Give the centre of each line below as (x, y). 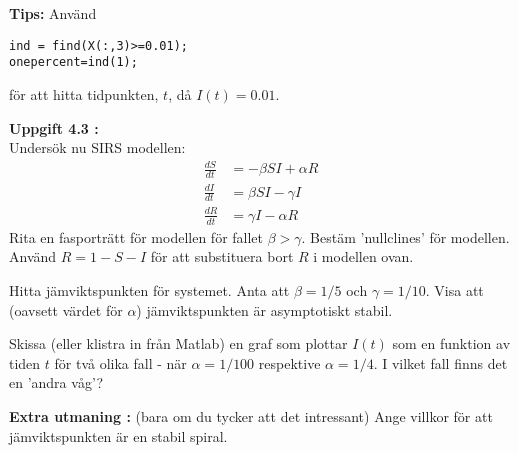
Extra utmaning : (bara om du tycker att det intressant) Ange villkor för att (251, 415)
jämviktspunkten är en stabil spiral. (118, 435)
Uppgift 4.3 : (54, 127)
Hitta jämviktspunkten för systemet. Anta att (149, 290)
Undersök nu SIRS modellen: (97, 147)
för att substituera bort (222, 256)
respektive (289, 362)
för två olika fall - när (120, 362)
